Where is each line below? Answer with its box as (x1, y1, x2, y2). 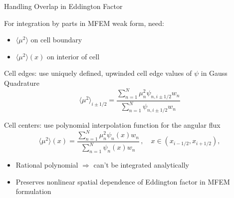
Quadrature (4, 77, 39, 88)
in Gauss (201, 68, 228, 78)
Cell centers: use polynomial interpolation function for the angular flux (4, 120, 221, 130)
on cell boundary (30, 34, 82, 45)
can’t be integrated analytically (93, 160, 189, 170)
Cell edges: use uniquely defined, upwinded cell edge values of (4, 68, 192, 78)
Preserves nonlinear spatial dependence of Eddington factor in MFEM (15, 176, 230, 187)
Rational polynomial (15, 160, 78, 170)
